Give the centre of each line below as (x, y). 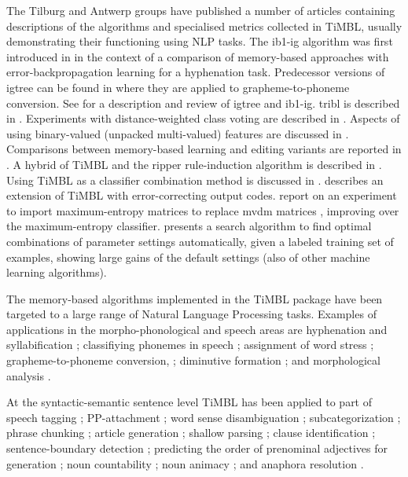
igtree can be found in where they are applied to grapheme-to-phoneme (178, 87)
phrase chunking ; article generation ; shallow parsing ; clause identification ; (191, 433)
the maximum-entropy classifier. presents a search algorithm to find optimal (189, 226)
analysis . (29, 375)
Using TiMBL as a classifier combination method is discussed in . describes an (195, 180)
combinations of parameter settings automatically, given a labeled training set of (200, 241)
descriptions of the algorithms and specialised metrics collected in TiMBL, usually (204, 26)
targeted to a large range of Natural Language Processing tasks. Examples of (191, 314)
